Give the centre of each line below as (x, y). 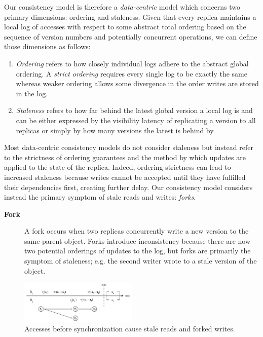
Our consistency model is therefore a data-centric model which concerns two (122, 7)
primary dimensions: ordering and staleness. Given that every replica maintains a (130, 16)
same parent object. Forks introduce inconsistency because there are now (138, 240)
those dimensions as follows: (47, 46)
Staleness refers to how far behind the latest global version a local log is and (134, 110)
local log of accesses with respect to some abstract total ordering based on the (125, 27)
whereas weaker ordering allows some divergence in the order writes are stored (137, 83)
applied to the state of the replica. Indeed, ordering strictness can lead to (118, 167)
